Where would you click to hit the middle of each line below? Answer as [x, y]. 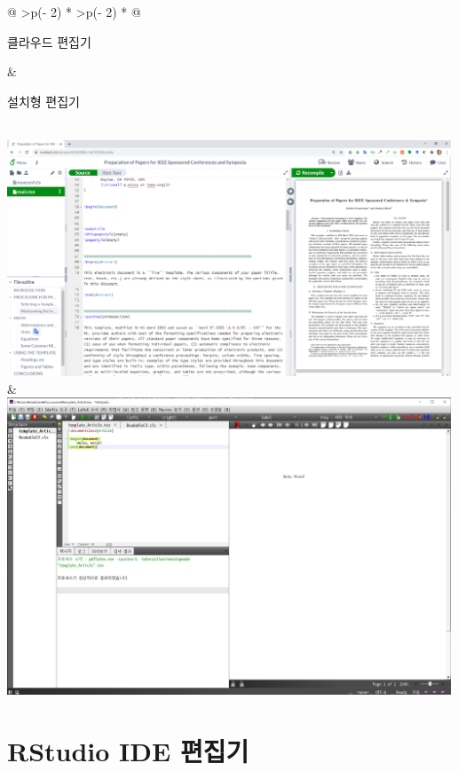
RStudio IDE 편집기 [128, 750]
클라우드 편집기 [49, 41]
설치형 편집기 [43, 101]
